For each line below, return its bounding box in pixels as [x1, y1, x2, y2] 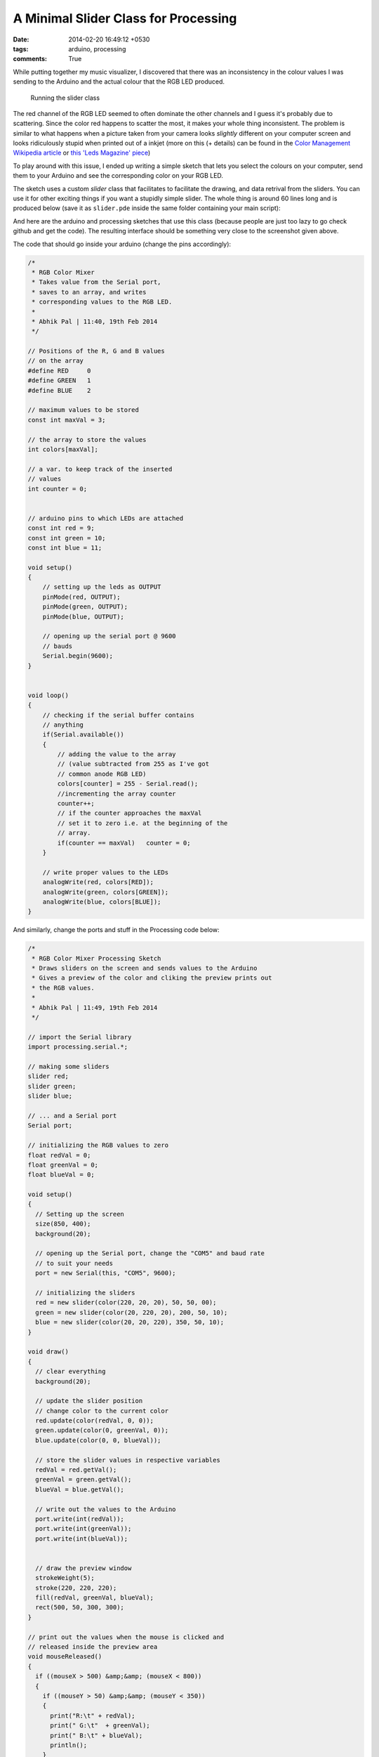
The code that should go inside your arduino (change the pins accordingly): [13, 240, 232, 248]
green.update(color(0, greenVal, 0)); [35, 1427, 168, 1434]
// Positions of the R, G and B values [27, 347, 165, 355]
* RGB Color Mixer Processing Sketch [32, 954, 161, 962]
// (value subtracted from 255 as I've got [57, 760, 210, 768]
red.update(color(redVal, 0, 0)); [35, 1417, 154, 1425]
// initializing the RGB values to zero [27, 1141, 168, 1149]
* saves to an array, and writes [32, 288, 147, 296]
